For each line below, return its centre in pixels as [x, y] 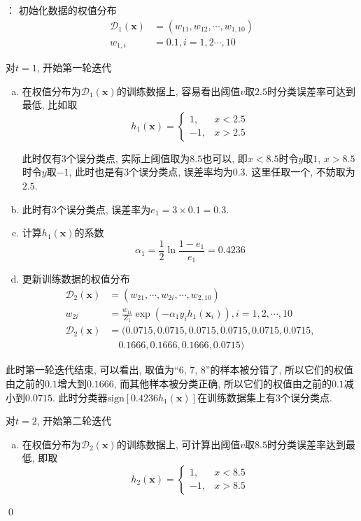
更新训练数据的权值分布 [76, 279]
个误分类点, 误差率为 [104, 209]
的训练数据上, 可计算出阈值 [178, 444]
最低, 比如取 [50, 105]
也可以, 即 [225, 158]
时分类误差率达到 [306, 444]
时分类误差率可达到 [311, 91]
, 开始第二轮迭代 [74, 421]
